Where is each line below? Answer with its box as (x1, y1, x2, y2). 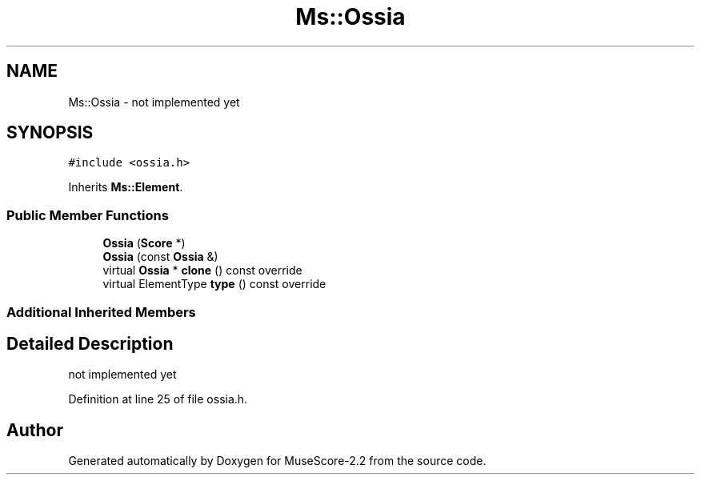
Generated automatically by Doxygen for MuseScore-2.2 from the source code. (68, 454, 487, 468)
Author (6, 419, 63, 440)
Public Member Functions (6, 206, 169, 223)
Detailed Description (6, 333, 174, 354)
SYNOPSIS (6, 122, 94, 143)
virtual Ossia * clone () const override (102, 263, 302, 278)
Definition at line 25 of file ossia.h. (68, 392, 248, 407)
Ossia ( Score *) (102, 236, 186, 251)
